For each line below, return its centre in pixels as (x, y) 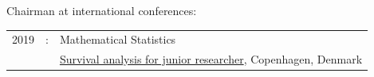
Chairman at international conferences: (102, 10)
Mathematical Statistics (118, 39)
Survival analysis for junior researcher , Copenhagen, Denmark (211, 59)
